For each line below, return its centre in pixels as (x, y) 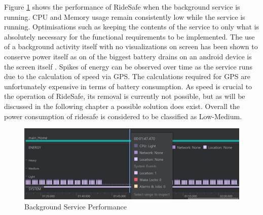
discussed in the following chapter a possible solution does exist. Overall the (122, 106)
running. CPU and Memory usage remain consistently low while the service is (125, 16)
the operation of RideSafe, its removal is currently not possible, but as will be (125, 96)
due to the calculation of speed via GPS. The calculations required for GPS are (127, 76)
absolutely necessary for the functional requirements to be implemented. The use (129, 36)
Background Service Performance (76, 206)
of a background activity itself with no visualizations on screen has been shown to (131, 46)
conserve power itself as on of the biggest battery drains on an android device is (128, 56)
